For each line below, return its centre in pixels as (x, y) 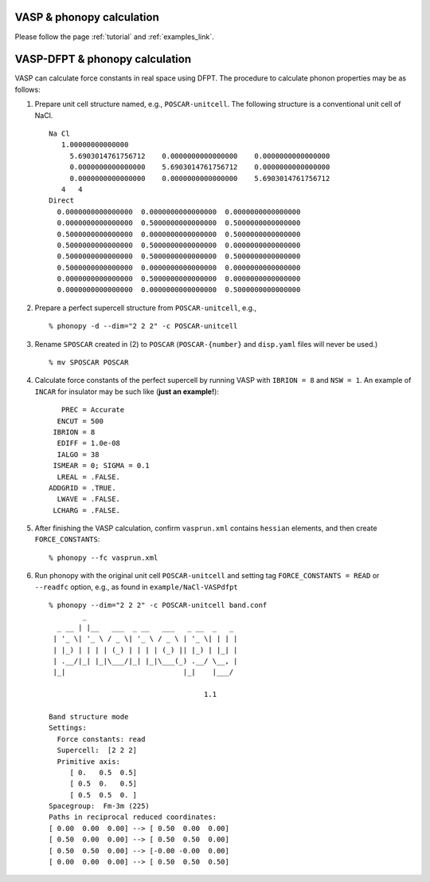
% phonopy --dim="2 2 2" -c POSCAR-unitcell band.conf (158, 605)
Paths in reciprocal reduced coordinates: (133, 817)
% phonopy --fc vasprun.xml (104, 557)
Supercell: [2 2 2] (97, 750)
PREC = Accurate (93, 410)
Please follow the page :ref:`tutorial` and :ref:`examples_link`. (114, 37)
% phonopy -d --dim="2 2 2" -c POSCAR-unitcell (143, 326)
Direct (62, 201)
